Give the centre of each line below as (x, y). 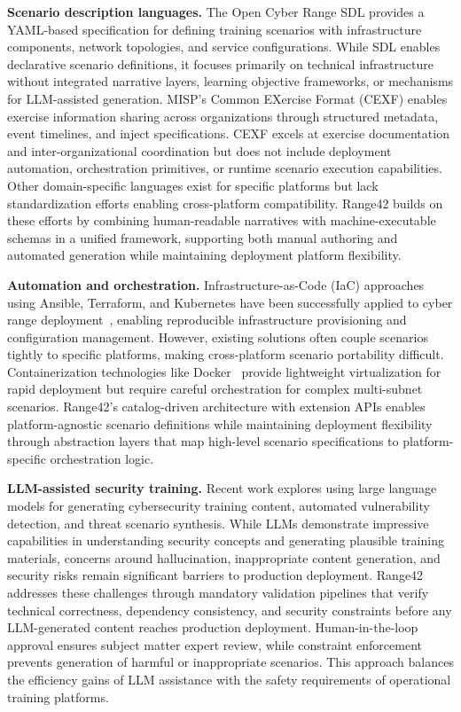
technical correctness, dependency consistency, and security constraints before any (230, 610)
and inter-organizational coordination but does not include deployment (199, 150)
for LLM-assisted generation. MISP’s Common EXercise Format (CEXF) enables (227, 98)
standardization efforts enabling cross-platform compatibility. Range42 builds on (225, 203)
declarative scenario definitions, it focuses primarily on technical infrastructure (220, 63)
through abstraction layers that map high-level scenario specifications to (203, 441)
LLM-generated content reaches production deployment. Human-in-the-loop (213, 627)
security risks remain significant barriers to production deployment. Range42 (215, 575)
